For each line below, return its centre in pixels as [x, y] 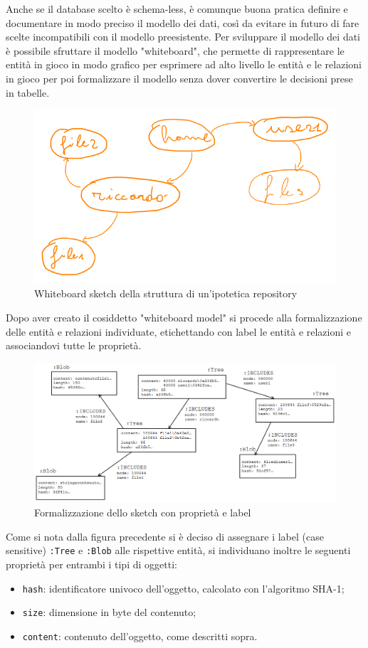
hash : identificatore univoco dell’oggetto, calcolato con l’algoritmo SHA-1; [183, 588]
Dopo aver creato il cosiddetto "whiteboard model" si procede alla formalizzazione [184, 318]
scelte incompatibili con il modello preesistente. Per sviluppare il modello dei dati [183, 37]
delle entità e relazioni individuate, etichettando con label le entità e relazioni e [179, 331]
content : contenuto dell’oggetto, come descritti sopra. [140, 636]
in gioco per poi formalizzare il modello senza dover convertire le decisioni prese [179, 78]
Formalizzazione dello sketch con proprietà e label [143, 512]
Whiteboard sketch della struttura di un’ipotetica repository [166, 293]
